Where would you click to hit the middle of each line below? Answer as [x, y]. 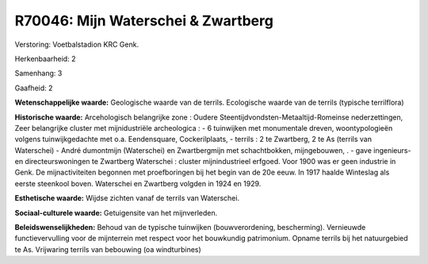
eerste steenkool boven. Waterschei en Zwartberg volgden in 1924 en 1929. [138, 183]
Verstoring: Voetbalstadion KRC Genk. [76, 44]
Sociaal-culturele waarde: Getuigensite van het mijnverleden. [116, 212]
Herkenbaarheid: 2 [45, 59]
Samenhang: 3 [38, 73]
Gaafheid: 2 [34, 88]
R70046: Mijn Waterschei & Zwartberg [144, 21]
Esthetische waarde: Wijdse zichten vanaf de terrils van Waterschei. [127, 198]
